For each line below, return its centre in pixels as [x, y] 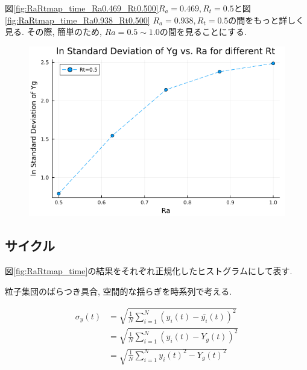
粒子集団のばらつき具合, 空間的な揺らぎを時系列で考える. [119, 291]
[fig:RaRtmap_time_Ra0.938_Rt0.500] [78, 20]
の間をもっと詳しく [266, 20]
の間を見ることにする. [203, 32]
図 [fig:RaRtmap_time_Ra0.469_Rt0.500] [82, 8]
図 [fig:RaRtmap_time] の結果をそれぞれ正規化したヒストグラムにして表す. [149, 271]
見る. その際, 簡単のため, [53, 32]
